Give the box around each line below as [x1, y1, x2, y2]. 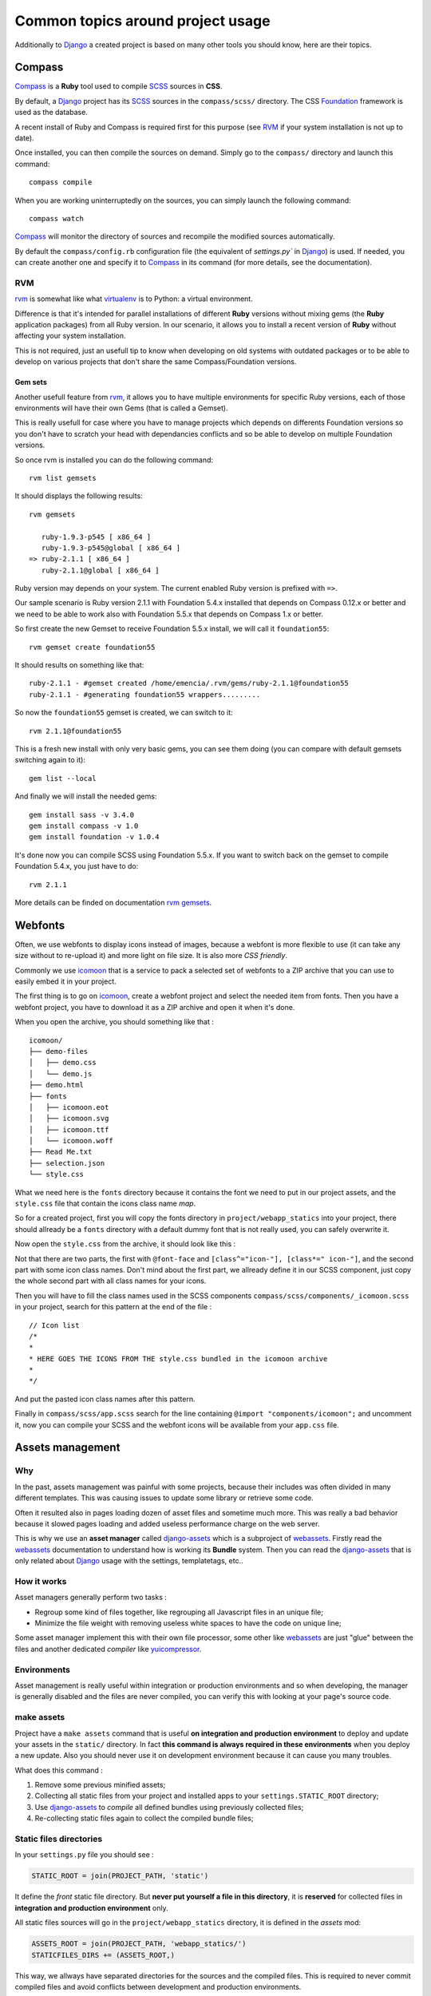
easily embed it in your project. [14, 976, 117, 986]
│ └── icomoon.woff [29, 1136, 113, 1146]
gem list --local [29, 774, 97, 782]
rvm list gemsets [29, 473, 97, 482]
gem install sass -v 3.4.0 [29, 810, 135, 819]
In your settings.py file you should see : [14, 1850, 155, 1859]
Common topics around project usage [14, 12, 271, 30]
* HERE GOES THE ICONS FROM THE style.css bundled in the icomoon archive [29, 1354, 328, 1363]
